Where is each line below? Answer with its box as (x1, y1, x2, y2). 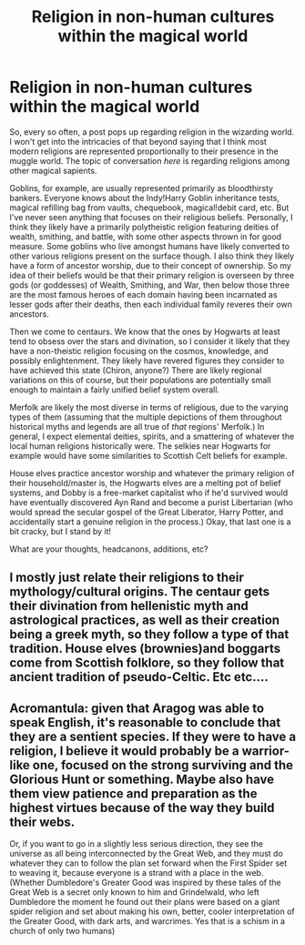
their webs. (9, 814, 76, 829)
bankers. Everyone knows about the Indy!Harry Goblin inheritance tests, (9, 192, 280, 203)
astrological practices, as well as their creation (9, 613, 280, 628)
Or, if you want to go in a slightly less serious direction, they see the (9, 838, 264, 849)
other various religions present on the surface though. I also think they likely (9, 250, 295, 261)
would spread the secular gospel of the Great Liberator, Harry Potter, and (9, 506, 284, 517)
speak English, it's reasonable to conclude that (9, 715, 281, 730)
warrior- (241, 743, 290, 758)
